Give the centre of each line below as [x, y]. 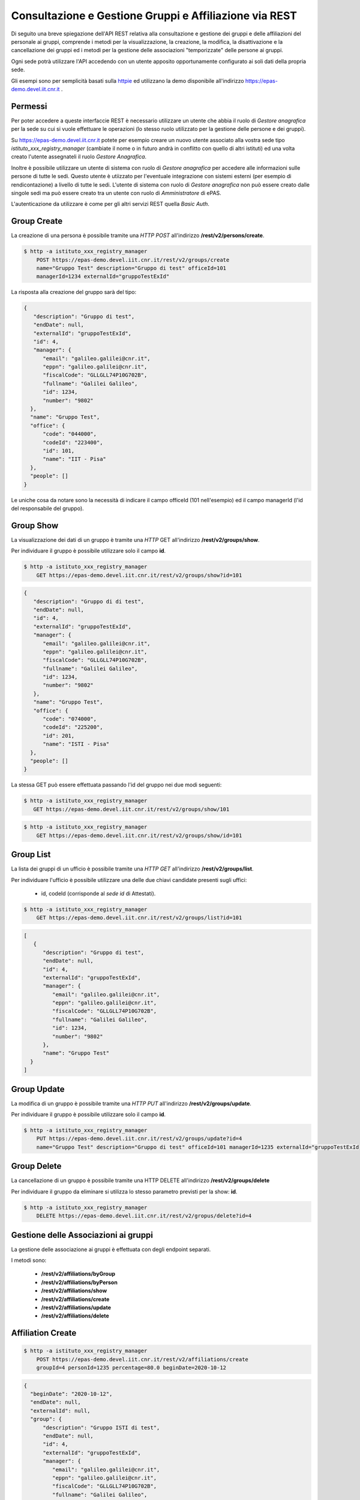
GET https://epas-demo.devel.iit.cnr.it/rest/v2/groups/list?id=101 [139, 918]
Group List [31, 855]
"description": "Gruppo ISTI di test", [101, 1427]
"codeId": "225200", [73, 727]
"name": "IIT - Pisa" [74, 459]
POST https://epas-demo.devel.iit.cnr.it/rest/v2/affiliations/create [142, 1359]
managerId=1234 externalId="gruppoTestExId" [103, 277]
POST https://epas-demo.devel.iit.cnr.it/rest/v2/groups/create [133, 260]
